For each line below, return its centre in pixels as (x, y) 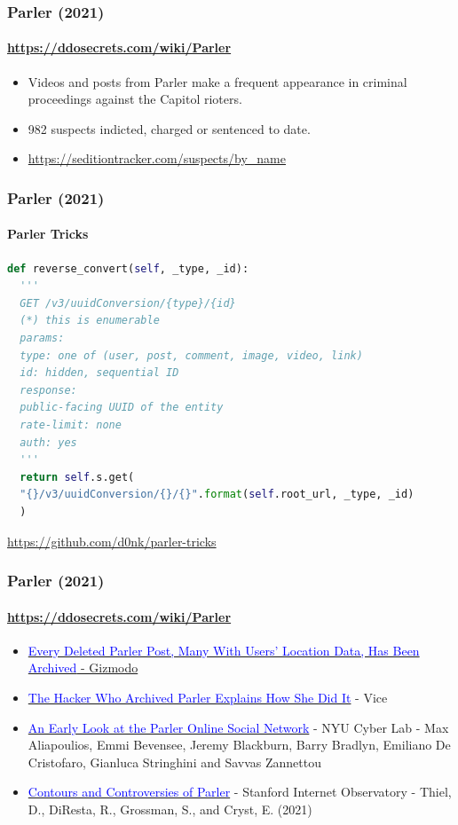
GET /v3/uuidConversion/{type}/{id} (128, 303)
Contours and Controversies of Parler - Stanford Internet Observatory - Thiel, (240, 792)
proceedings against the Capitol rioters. (135, 99)
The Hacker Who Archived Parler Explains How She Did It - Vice (208, 697)
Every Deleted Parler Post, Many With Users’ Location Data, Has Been (224, 650)
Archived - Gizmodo (83, 668)
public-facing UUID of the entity (122, 408)
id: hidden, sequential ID (99, 373)
